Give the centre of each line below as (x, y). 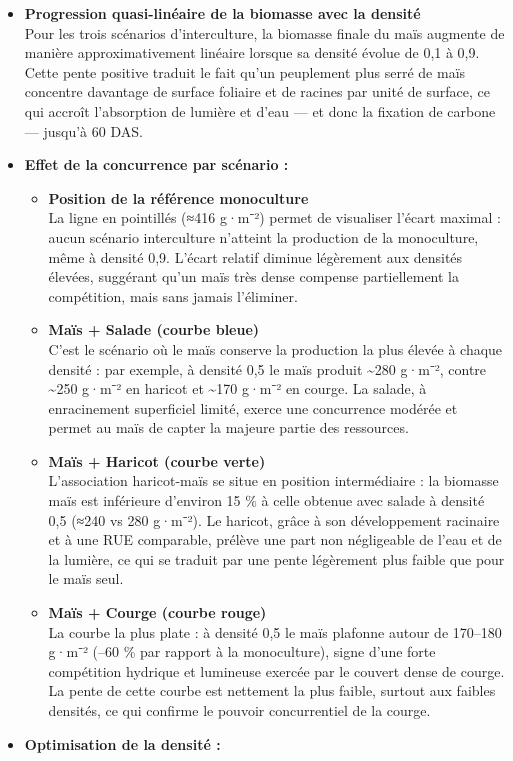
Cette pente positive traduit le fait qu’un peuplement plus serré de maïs (245, 71)
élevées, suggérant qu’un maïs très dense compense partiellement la (254, 276)
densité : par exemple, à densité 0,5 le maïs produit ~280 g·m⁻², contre (267, 368)
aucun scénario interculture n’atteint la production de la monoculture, (263, 236)
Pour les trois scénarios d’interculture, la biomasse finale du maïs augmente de (264, 32)
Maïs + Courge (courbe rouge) (157, 612)
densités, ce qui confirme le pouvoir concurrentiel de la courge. (239, 710)
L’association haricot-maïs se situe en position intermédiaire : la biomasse (273, 480)
